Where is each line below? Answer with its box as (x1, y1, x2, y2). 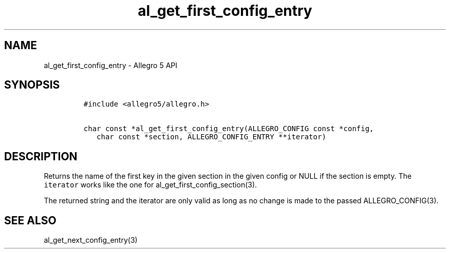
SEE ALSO (4, 214, 57, 227)
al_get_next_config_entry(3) (44, 236, 138, 245)
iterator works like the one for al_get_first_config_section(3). (44, 180, 257, 189)
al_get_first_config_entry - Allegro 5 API (44, 60, 177, 70)
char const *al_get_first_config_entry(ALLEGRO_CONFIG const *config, (83, 124, 374, 133)
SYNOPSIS (4, 78, 60, 92)
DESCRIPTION (4, 150, 78, 163)
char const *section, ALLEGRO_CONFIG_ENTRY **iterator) (97, 133, 326, 141)
